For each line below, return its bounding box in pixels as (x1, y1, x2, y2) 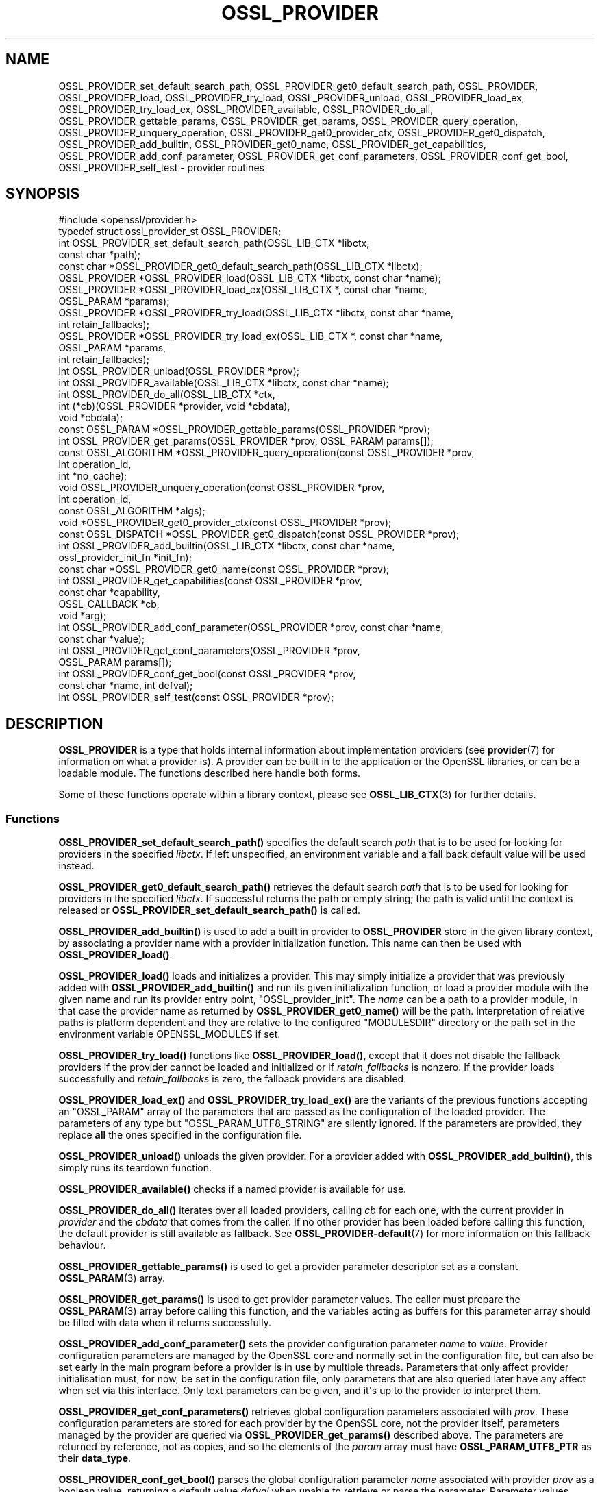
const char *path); (58, 249, 141, 261)
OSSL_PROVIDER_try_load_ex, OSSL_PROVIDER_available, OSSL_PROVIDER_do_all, (58, 103, 434, 115)
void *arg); (58, 610, 107, 622)
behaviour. (58, 1239, 106, 1252)
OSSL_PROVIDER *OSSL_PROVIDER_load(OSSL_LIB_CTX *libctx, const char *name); (58, 272, 441, 284)
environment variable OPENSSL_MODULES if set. (58, 1028, 281, 1041)
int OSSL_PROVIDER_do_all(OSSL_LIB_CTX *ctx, (58, 388, 275, 401)
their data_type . (58, 1452, 132, 1465)
